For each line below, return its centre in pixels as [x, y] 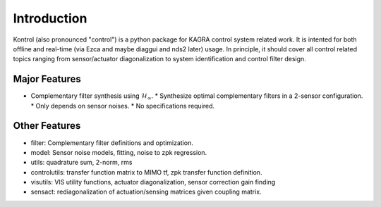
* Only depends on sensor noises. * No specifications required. [123, 106]
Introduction [50, 18]
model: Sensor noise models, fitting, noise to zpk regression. [119, 152]
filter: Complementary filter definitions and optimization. [112, 143]
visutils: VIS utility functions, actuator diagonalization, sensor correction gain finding [153, 182]
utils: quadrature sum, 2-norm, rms [81, 163]
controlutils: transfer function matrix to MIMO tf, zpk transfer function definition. [146, 172]
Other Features [47, 126]
